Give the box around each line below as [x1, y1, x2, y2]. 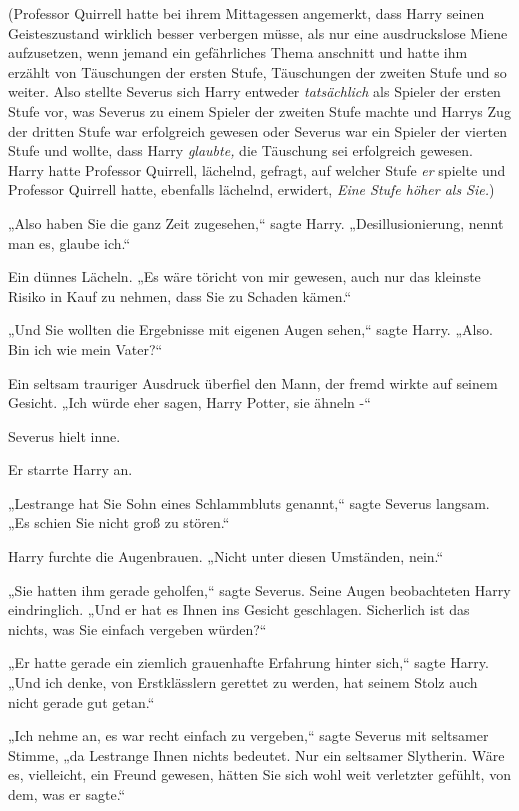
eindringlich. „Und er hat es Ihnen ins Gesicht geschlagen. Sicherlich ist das [8, 599, 470, 620]
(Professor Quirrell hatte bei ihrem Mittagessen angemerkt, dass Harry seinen [8, 3, 485, 23]
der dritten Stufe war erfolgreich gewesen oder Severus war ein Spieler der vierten [8, 120, 508, 141]
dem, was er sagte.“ [8, 784, 126, 804]
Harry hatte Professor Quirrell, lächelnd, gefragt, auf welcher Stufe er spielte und [8, 159, 506, 180]
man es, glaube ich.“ [8, 232, 131, 253]
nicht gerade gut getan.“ [8, 691, 155, 712]
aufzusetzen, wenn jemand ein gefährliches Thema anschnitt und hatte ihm [8, 42, 468, 63]
